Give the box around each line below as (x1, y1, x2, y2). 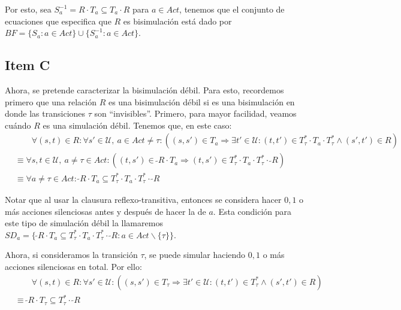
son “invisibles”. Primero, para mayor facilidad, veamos (94, 107, 297, 120)
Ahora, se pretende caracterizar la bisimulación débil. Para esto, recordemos (5, 83, 284, 96)
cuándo (5, 118, 31, 131)
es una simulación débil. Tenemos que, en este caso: (43, 118, 232, 131)
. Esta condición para (213, 205, 292, 217)
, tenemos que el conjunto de (179, 3, 285, 15)
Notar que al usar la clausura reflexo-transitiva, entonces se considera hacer (5, 193, 282, 205)
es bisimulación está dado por (123, 14, 232, 27)
